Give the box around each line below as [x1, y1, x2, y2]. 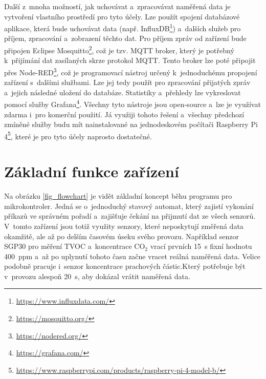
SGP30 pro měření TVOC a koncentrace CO [4, 241, 145, 251]
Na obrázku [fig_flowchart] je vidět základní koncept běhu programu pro [4, 191, 232, 201]
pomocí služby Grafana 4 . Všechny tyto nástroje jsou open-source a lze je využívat [4, 97, 261, 109]
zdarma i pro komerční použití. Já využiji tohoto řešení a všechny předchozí [4, 109, 245, 119]
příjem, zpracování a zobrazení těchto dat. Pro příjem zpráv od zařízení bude [4, 33, 247, 44]
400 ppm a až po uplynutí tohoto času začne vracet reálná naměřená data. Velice [4, 250, 261, 261]
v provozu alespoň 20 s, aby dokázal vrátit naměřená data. [4, 270, 190, 281]
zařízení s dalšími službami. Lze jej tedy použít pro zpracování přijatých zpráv [4, 77, 251, 88]
